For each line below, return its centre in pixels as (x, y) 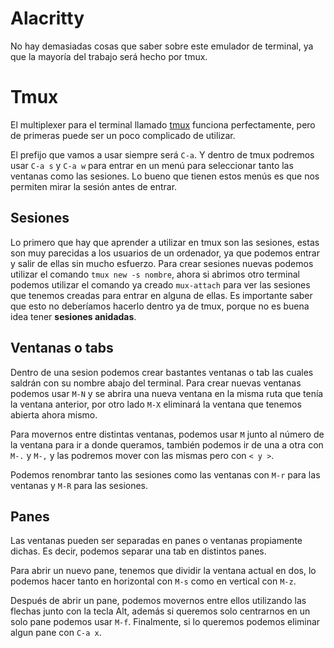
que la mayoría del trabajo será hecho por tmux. (109, 56)
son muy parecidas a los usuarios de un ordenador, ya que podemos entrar (165, 253)
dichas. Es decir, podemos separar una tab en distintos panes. (138, 551)
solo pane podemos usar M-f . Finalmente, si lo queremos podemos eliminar (165, 622)
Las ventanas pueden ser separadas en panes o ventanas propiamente (156, 541)
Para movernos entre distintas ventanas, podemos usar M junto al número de (167, 434)
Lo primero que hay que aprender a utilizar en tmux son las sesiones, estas (165, 242)
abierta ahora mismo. (54, 414)
